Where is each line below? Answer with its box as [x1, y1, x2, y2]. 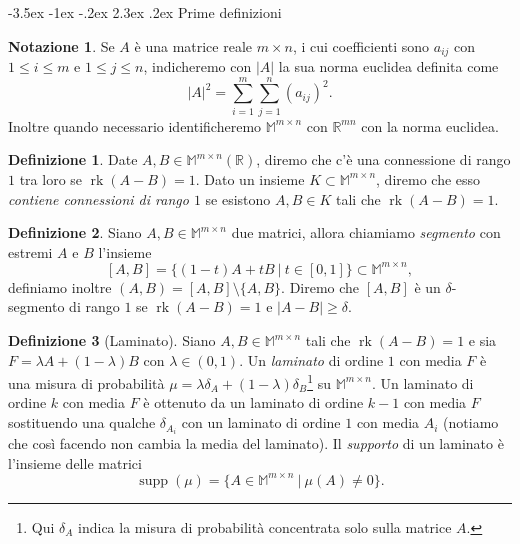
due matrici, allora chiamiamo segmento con [231, 222, 501, 243]
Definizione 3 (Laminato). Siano [8, 330, 216, 351]
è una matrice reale [134, 35, 253, 56]
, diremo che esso [376, 168, 481, 189]
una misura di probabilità [8, 372, 165, 393]
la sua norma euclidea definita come [278, 56, 499, 77]
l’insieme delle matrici [8, 452, 142, 473]
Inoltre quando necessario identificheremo [8, 115, 262, 136]
